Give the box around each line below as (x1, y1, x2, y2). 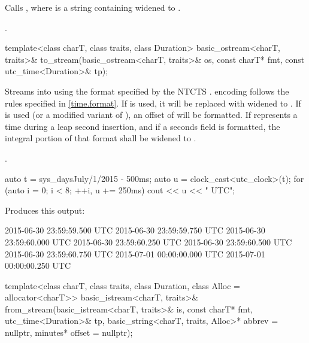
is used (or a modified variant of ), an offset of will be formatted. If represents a (5, 108, 298, 121)
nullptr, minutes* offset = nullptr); (5, 326, 133, 339)
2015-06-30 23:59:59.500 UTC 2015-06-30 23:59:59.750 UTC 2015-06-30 (5, 224, 265, 236)
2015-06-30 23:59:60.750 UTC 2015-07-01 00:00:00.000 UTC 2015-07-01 (5, 247, 265, 260)
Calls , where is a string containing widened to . (5, 1, 181, 13)
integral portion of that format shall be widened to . (5, 132, 196, 144)
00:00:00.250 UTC (5, 259, 71, 272)
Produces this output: (5, 204, 85, 216)
